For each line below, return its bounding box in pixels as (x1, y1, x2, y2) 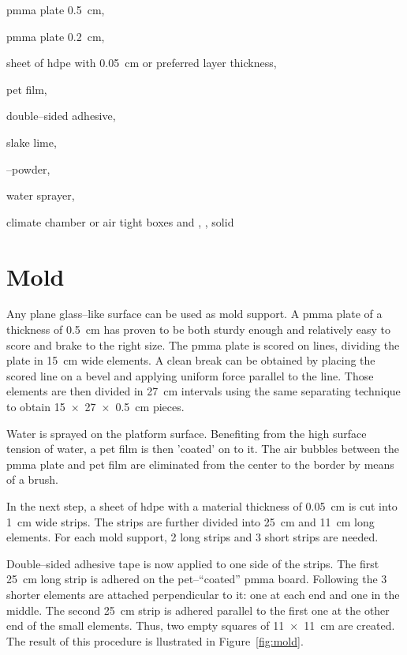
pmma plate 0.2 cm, (6, 28, 105, 44)
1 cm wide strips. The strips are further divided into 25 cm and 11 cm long (6, 513, 375, 530)
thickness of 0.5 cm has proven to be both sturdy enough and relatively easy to (6, 321, 391, 338)
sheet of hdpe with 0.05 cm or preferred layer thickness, (6, 54, 277, 71)
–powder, (6, 160, 50, 177)
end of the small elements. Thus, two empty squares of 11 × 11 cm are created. (6, 617, 395, 634)
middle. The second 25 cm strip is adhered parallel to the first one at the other (6, 601, 390, 618)
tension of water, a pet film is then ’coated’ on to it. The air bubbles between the (6, 440, 400, 457)
